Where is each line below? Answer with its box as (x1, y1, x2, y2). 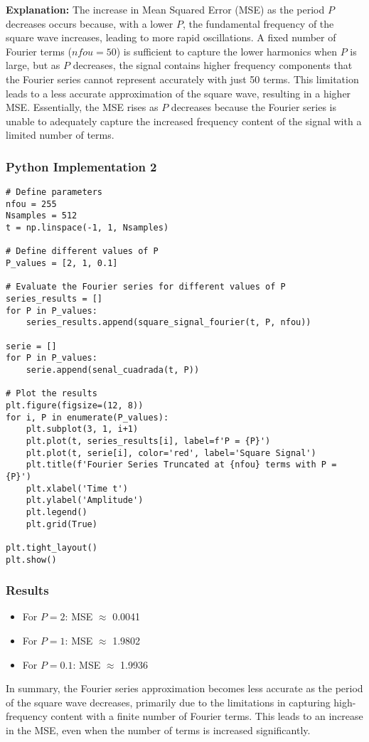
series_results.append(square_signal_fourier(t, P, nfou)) (26, 317, 311, 328)
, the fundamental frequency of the (182, 16, 334, 31)
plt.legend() (26, 507, 87, 517)
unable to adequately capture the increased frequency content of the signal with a (6, 113, 362, 128)
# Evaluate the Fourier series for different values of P (6, 282, 286, 292)
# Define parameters (6, 187, 103, 198)
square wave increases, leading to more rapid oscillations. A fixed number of (6, 30, 336, 45)
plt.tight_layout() (6, 542, 97, 553)
